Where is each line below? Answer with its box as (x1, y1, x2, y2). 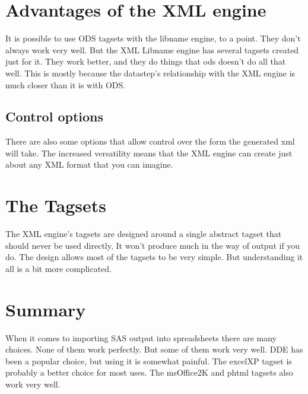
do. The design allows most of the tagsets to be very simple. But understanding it (5, 251, 303, 263)
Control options (5, 107, 104, 126)
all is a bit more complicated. (5, 262, 112, 274)
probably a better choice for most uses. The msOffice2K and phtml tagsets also (5, 366, 293, 379)
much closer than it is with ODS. (5, 78, 126, 91)
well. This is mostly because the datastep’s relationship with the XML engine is (5, 66, 296, 79)
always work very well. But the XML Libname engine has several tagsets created (5, 43, 299, 56)
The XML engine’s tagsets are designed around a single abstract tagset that (5, 228, 282, 240)
